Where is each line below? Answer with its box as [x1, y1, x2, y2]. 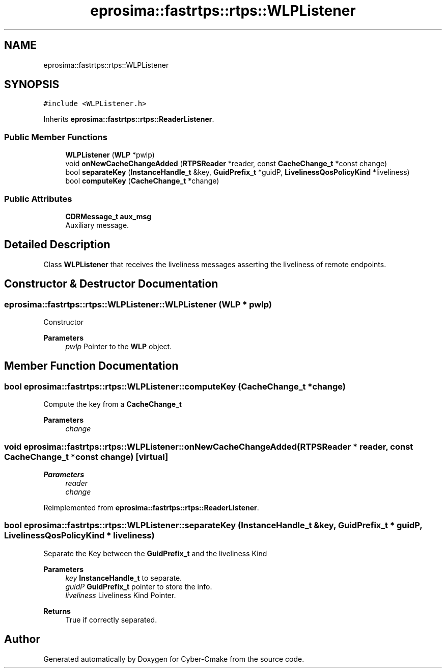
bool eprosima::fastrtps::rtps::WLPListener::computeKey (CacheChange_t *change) [4, 381, 346, 392]
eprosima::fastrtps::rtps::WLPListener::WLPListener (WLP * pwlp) [4, 299, 272, 309]
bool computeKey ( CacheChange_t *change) [65, 176, 219, 186]
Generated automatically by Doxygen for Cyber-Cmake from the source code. [43, 654, 304, 663]
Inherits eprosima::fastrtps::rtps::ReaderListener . [43, 115, 214, 124]
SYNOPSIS [4, 78, 60, 91]
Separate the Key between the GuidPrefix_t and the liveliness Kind [43, 549, 267, 558]
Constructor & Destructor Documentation [4, 277, 218, 291]
